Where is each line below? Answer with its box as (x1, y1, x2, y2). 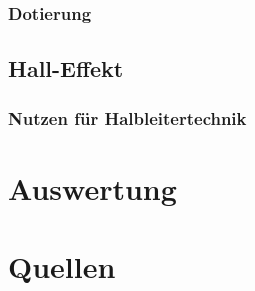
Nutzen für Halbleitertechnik (8, 105, 247, 130)
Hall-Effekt (8, 53, 124, 84)
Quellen (8, 246, 116, 287)
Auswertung (8, 167, 177, 208)
